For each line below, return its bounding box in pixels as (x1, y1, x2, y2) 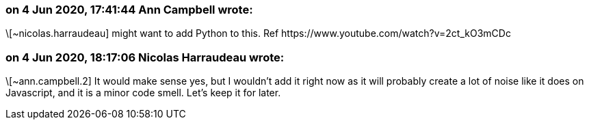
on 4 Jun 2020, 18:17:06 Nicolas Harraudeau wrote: (5, 50, 285, 64)
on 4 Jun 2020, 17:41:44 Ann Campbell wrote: (5, 3, 253, 16)
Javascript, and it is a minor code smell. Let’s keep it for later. (5, 87, 281, 99)
